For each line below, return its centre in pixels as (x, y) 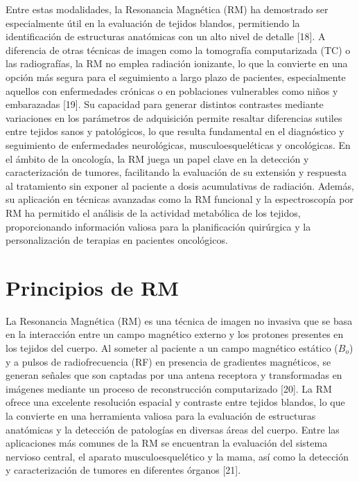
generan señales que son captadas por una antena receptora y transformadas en (174, 375)
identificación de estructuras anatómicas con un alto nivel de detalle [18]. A (166, 36)
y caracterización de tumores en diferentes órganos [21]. (123, 470)
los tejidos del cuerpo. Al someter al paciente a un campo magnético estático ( (172, 348)
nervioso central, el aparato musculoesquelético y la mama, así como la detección (177, 456)
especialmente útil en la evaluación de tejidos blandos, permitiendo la (153, 23)
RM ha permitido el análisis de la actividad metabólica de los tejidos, (153, 212)
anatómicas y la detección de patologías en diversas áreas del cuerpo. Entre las (173, 429)
